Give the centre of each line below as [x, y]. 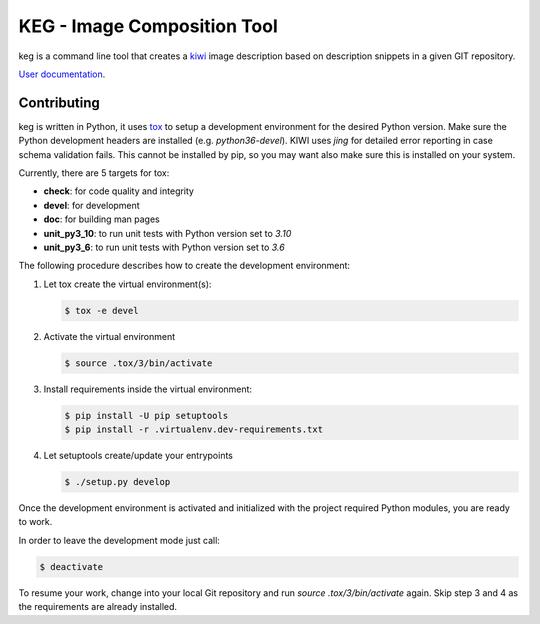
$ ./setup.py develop [117, 482]
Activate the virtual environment [109, 336]
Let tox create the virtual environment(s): [127, 284]
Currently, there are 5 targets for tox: [94, 173]
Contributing [59, 102]
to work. [35, 522]
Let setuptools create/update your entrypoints [138, 456]
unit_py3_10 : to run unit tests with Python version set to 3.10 [167, 233]
